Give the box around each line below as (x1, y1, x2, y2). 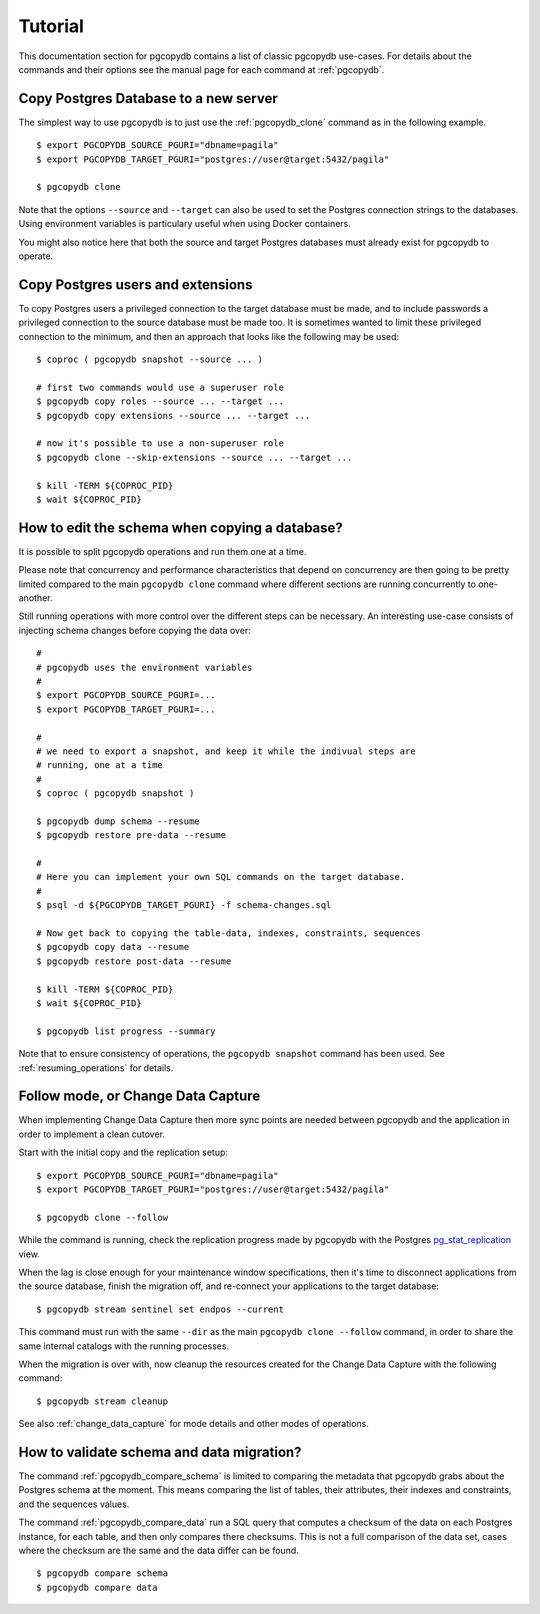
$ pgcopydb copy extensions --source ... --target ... (36, 410, 311, 421)
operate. (18, 250, 54, 262)
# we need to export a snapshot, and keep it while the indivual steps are (36, 745, 416, 757)
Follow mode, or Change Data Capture (18, 1088, 261, 1105)
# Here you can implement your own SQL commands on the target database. (36, 871, 406, 883)
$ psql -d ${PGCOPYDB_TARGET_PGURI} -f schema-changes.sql (36, 900, 332, 911)
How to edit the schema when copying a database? (18, 519, 344, 536)
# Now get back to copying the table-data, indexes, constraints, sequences (36, 928, 422, 939)
